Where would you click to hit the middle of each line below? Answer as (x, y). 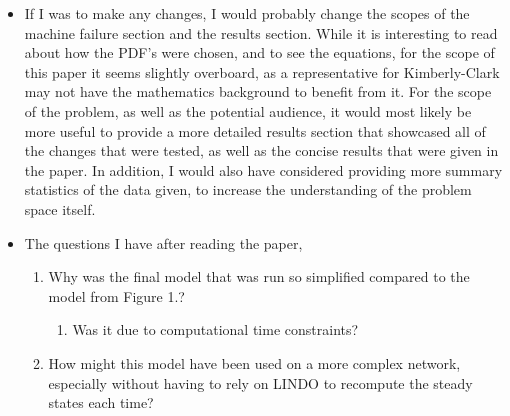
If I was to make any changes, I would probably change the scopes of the (247, 13)
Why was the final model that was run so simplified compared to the (259, 276)
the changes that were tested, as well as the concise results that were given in (261, 150)
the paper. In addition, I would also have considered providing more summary (263, 169)
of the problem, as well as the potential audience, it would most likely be (248, 110)
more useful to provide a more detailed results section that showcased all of (255, 130)
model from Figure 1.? (116, 295)
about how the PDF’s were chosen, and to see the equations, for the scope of (259, 52)
